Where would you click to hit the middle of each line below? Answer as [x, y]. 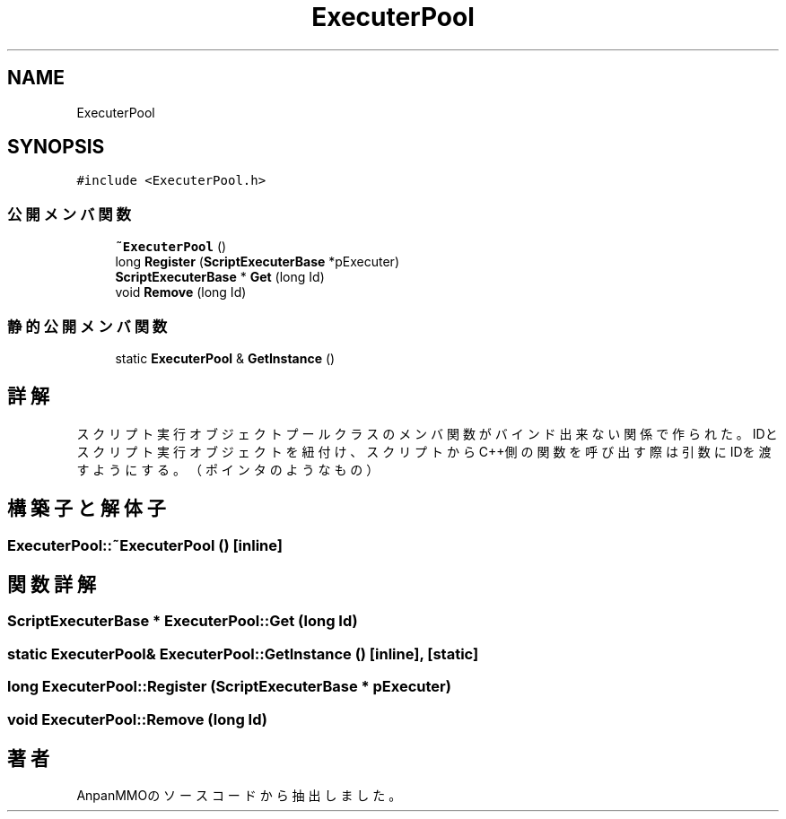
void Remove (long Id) [181, 292]
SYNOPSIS [56, 147]
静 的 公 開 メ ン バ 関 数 [87, 326]
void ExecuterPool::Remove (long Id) [137, 719]
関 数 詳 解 [52, 585]
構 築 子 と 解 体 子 [87, 509]
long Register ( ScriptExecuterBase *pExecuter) [257, 262]
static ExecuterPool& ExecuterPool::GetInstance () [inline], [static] [243, 653]
